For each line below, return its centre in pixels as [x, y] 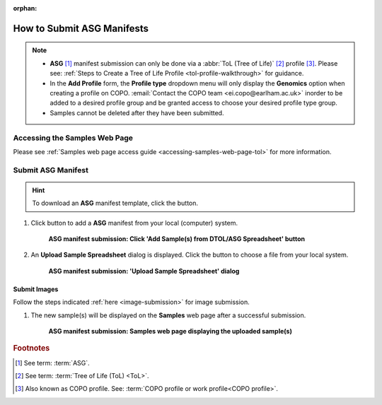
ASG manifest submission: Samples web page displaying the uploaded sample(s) [170, 331]
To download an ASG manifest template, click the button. [115, 203]
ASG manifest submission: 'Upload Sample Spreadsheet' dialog [144, 271]
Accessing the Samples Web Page [73, 138]
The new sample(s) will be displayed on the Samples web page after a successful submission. [168, 315]
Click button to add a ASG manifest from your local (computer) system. [134, 223]
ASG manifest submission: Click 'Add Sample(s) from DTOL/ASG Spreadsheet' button [177, 239]
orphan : [25, 8]
